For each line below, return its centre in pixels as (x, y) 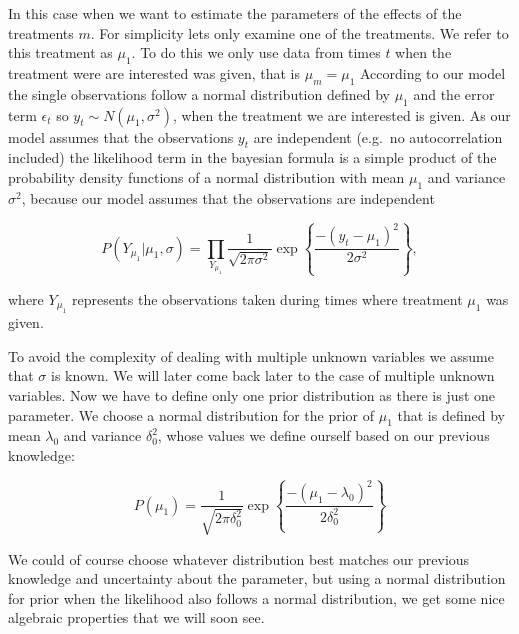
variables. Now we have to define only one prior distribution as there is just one (252, 394)
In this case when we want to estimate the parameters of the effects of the (235, 13)
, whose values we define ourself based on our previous (323, 435)
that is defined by (451, 414)
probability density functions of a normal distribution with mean (206, 176)
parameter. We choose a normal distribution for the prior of (191, 414)
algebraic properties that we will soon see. (136, 617)
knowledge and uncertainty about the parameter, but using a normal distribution (257, 578)
